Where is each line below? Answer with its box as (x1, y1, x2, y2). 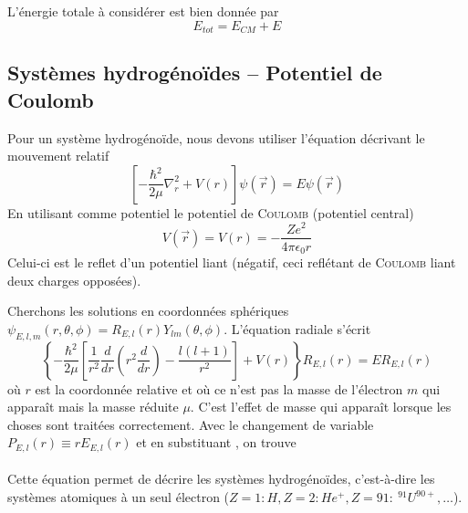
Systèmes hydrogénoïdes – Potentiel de (7, 58, 382, 87)
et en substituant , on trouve (136, 433, 296, 452)
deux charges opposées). (7, 270, 141, 289)
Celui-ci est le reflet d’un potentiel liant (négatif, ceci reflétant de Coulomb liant (7, 253, 456, 272)
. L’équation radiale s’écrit (224, 319, 371, 338)
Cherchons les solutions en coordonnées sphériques (7, 301, 289, 320)
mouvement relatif (7, 146, 109, 165)
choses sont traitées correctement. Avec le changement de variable (7, 414, 374, 434)
